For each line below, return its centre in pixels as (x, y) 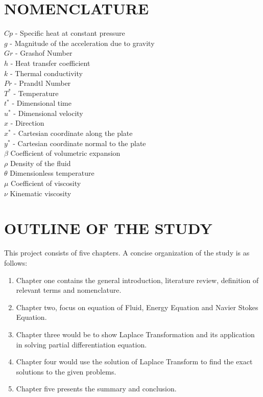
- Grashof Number (44, 53)
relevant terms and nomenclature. (69, 290)
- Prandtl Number (42, 83)
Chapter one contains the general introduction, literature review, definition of (137, 280)
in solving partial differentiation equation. (81, 344)
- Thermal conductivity (46, 73)
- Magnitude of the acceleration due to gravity (82, 43)
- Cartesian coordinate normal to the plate (79, 143)
